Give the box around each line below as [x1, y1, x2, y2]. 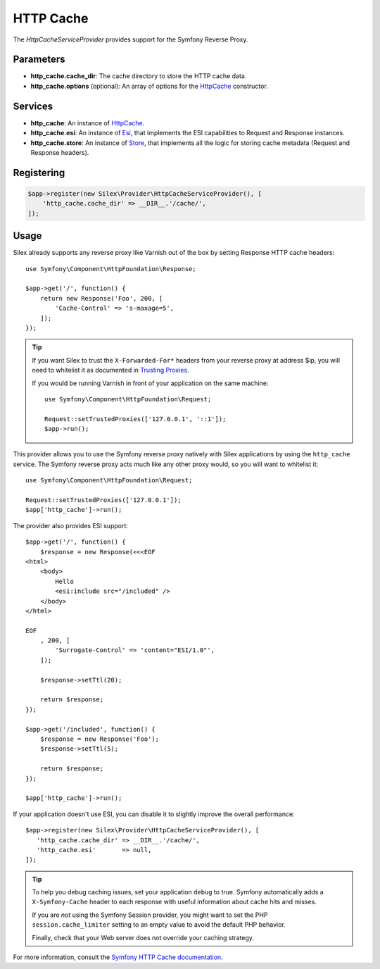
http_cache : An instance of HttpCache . [30, 118, 145, 127]
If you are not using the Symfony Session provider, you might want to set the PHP [32, 911, 268, 919]
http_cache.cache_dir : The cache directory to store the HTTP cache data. [30, 72, 247, 80]
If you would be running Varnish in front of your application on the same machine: [32, 379, 269, 387]
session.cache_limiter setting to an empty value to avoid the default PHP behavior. [32, 920, 286, 929]
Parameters [13, 54, 65, 65]
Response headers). [30, 148, 89, 156]
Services [13, 100, 53, 112]
